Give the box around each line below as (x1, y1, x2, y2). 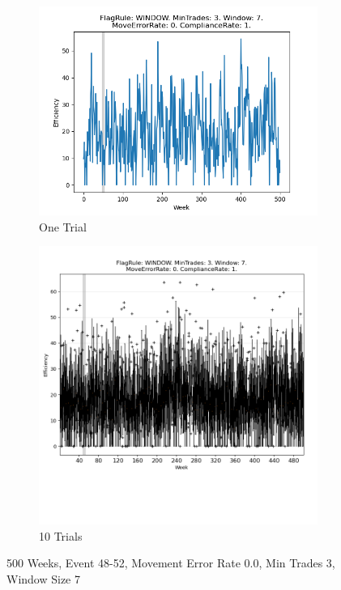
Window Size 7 (6, 570, 80, 587)
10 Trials (39, 527, 83, 544)
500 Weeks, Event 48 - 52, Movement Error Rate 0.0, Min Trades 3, (6, 554, 335, 571)
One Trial (39, 218, 87, 235)
